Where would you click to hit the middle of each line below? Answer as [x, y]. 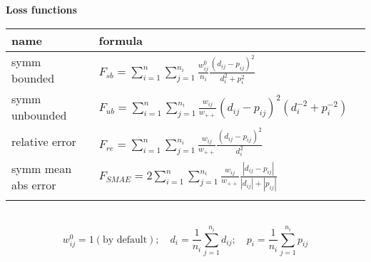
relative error [44, 142]
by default [125, 240]
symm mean [42, 168]
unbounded [39, 115]
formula [121, 40]
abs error [34, 184]
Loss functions [41, 9]
